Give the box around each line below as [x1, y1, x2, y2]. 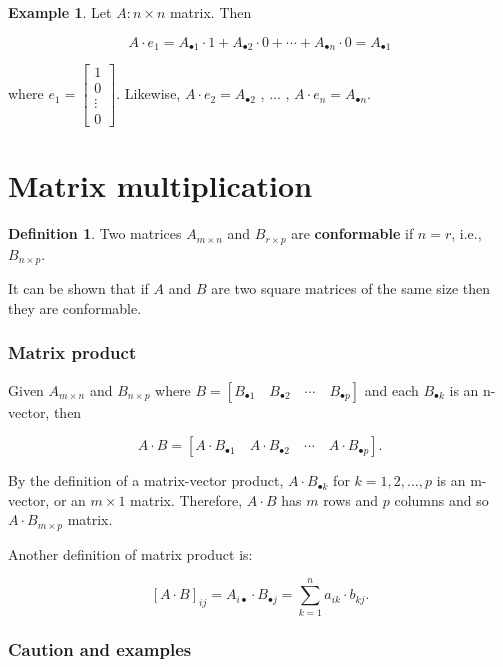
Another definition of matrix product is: [8, 543, 253, 564]
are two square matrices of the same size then [211, 278, 491, 299]
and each [364, 379, 419, 400]
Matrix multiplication [8, 165, 313, 206]
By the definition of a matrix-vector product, [8, 470, 284, 491]
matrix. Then [169, 2, 252, 22]
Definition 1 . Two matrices [8, 223, 182, 244]
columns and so [394, 489, 489, 510]
